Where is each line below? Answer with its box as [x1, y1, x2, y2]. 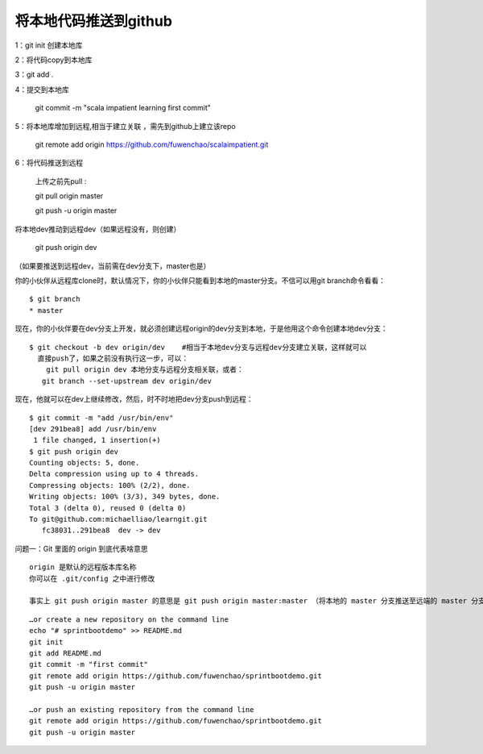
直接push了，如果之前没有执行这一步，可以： [37, 353, 189, 363]
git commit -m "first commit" [29, 660, 149, 669]
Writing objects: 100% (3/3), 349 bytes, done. [29, 492, 221, 502]
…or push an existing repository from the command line [29, 705, 254, 714]
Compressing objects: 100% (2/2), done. [29, 481, 191, 489]
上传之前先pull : [35, 176, 87, 185]
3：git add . [14, 69, 54, 80]
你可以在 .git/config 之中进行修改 [29, 573, 155, 583]
